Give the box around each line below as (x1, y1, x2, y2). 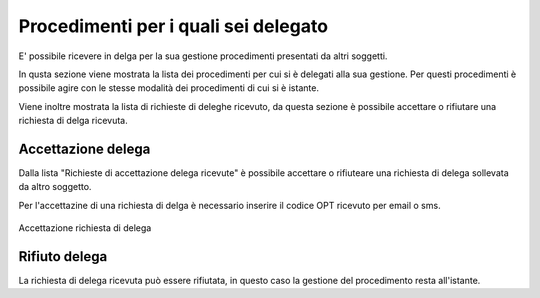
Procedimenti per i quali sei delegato (18, 15, 329, 37)
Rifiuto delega (18, 248, 108, 265)
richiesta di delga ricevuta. (18, 115, 129, 127)
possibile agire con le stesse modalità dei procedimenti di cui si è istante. (18, 82, 320, 94)
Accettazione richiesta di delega (18, 222, 152, 234)
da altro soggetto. (18, 181, 92, 193)
